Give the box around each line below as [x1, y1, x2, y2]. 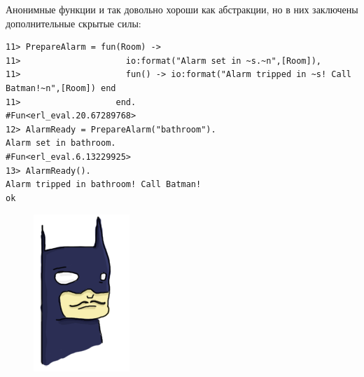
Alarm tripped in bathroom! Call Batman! [6, 179, 202, 190]
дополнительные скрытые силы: [6, 15, 141, 30]
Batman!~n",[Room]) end [6, 83, 116, 93]
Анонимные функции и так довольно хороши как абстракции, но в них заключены [6, 2, 358, 16]
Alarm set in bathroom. [6, 138, 116, 149]
